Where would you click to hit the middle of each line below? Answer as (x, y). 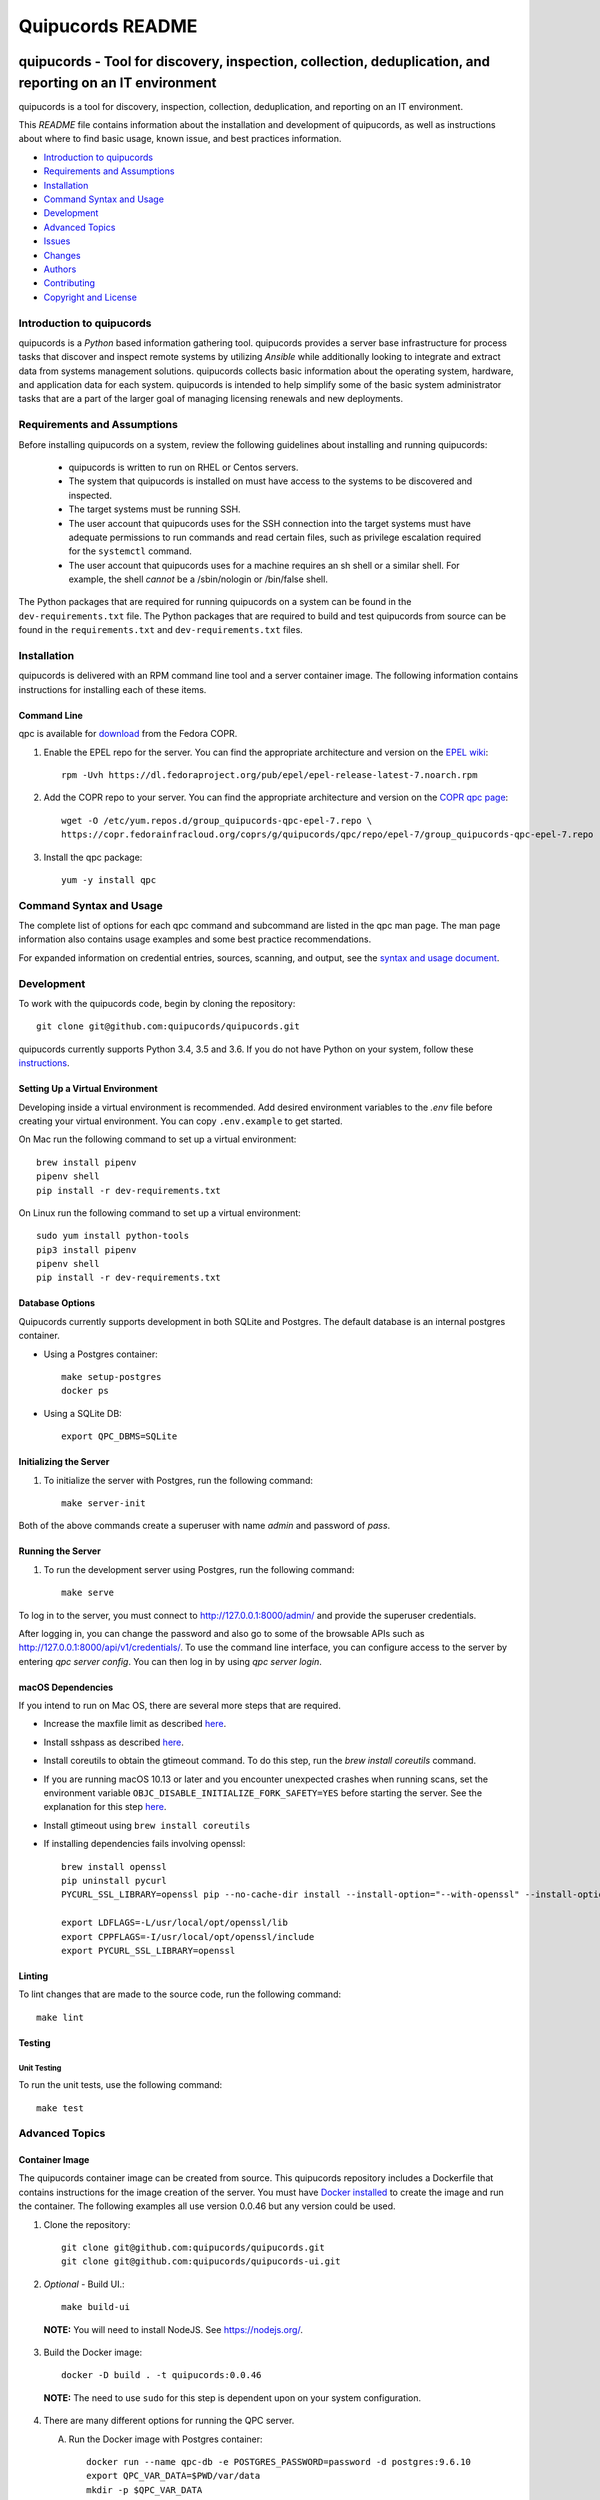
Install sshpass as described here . (114, 1742)
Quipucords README (108, 26)
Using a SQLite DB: (82, 1413)
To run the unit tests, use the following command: (120, 2085)
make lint (60, 2017)
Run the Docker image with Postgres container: (166, 2439)
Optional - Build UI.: (84, 2284)
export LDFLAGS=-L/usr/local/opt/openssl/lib (175, 1923)
